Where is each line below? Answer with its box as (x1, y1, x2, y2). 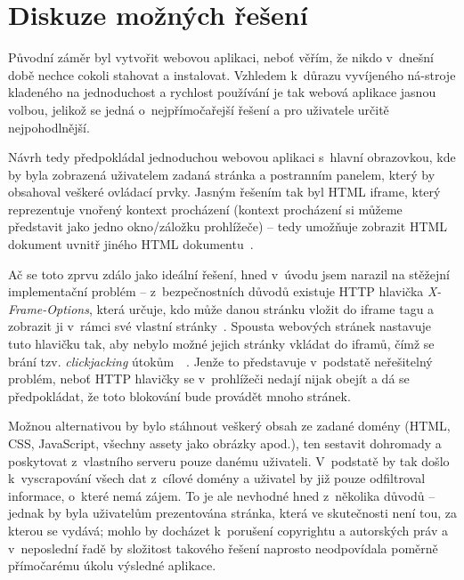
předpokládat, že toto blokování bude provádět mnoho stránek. (8, 386, 351, 405)
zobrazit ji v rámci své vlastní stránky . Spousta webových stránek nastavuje (8, 317, 432, 335)
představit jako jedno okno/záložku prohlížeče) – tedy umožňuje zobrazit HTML (8, 217, 448, 236)
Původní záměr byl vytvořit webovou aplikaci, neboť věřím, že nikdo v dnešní (8, 48, 434, 67)
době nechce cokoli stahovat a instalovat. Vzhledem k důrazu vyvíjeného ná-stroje (8, 65, 456, 84)
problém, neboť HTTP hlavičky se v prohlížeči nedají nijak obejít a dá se (8, 369, 410, 388)
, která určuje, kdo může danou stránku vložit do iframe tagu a (88, 299, 435, 318)
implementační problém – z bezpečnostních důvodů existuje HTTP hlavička (8, 282, 424, 301)
